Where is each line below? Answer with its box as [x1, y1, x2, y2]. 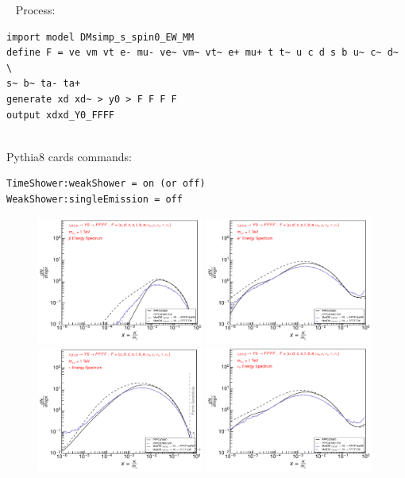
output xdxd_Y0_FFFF [6, 109, 115, 121]
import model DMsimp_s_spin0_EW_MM [6, 31, 195, 43]
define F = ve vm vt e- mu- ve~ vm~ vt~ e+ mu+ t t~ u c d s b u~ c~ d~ [6, 47, 399, 59]
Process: [15, 2, 56, 17]
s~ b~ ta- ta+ [6, 78, 81, 90]
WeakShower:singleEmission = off [6, 193, 183, 205]
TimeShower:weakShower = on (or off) [6, 178, 206, 190]
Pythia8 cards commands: [6, 148, 132, 164]
